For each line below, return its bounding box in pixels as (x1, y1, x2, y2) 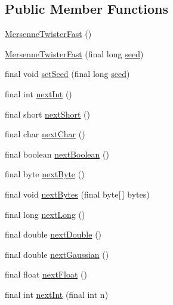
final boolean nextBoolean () (5, 147, 109, 160)
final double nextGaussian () (5, 248, 109, 260)
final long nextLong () (5, 208, 85, 220)
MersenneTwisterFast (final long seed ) (5, 47, 144, 60)
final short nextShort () (5, 107, 90, 120)
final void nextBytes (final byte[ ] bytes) (5, 187, 150, 200)
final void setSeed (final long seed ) (5, 67, 130, 80)
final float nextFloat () (5, 268, 87, 281)
